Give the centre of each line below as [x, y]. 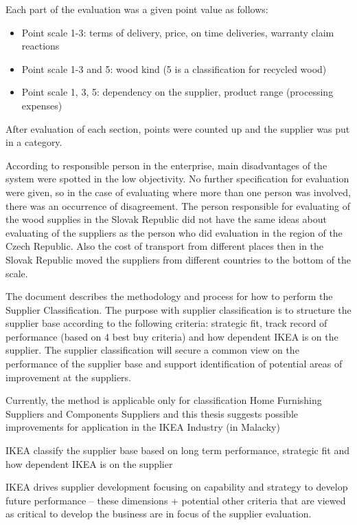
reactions [41, 46]
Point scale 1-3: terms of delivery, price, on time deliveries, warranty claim [178, 32]
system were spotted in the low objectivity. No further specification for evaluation [177, 179]
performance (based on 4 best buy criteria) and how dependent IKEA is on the [172, 336]
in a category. [34, 142]
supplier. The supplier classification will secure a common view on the [152, 350]
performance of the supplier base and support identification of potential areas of [174, 364]
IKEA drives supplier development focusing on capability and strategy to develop [177, 487]
